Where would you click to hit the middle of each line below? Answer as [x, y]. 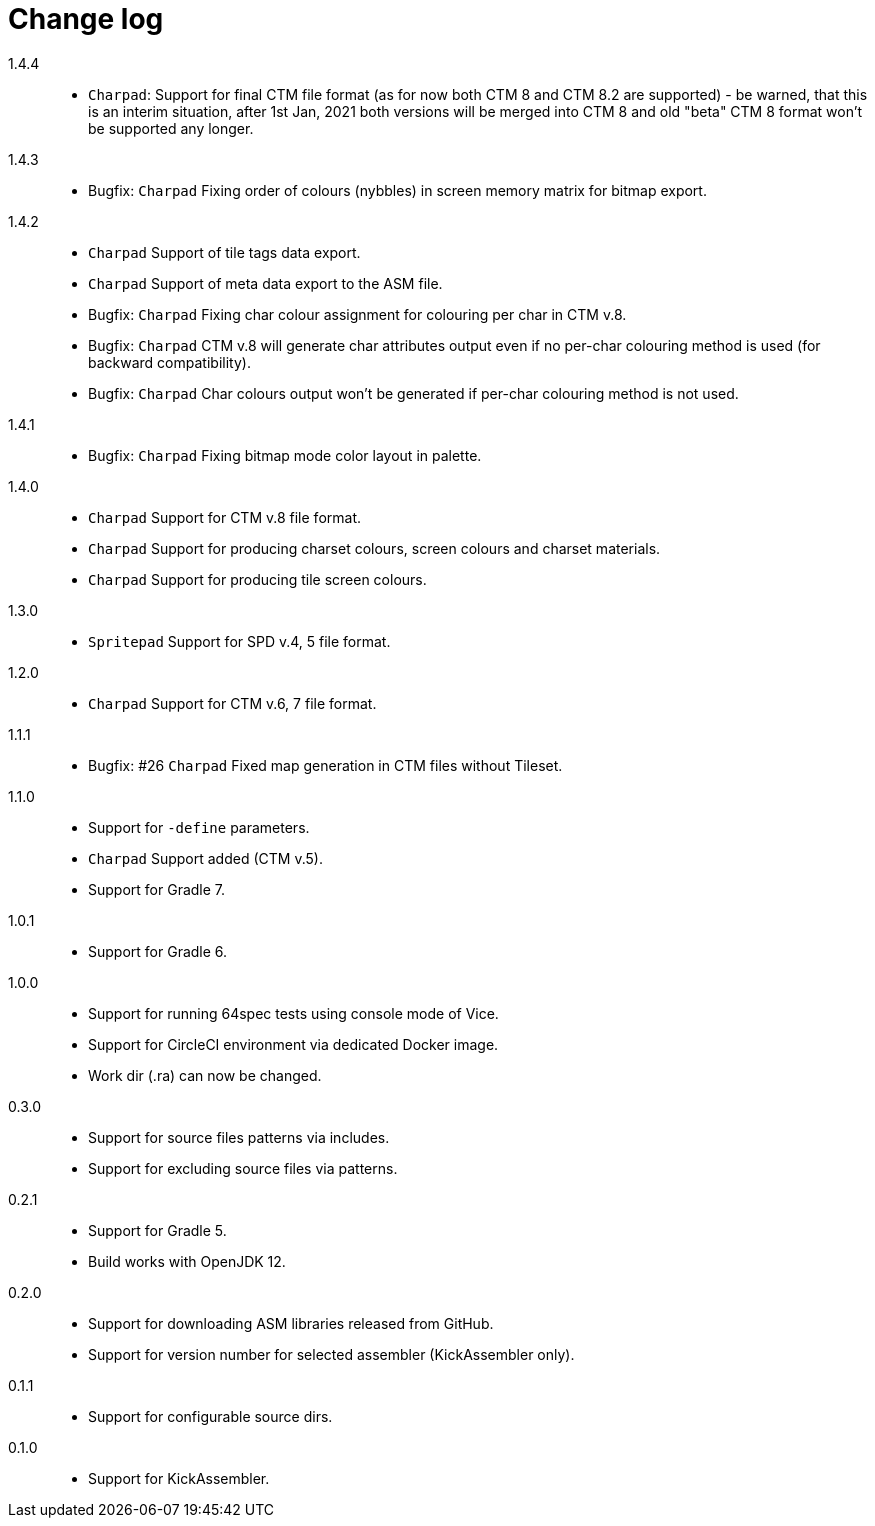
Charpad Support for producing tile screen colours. [257, 579]
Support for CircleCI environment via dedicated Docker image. [293, 1044]
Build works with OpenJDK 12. [187, 1261]
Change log [86, 19]
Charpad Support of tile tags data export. [224, 252]
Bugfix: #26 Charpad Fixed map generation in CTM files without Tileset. [325, 765]
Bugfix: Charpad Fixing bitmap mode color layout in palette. [285, 455]
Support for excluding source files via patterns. [243, 1168]
